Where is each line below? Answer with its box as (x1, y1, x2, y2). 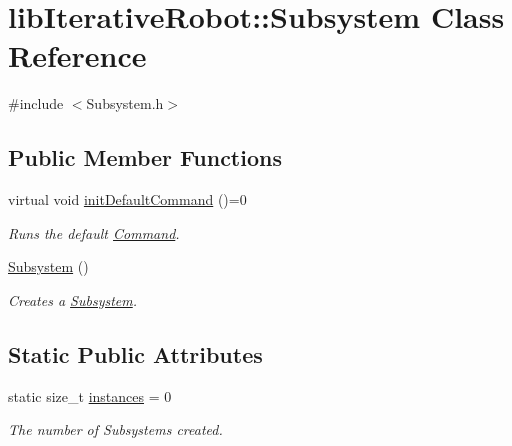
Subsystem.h (86, 93, 164, 114)
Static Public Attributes (8, 338, 263, 369)
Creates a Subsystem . (8, 289, 138, 310)
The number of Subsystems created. (8, 419, 223, 440)
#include (8, 93, 64, 114)
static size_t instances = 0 (8, 385, 172, 406)
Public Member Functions (8, 142, 282, 173)
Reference (8, 35, 147, 76)
